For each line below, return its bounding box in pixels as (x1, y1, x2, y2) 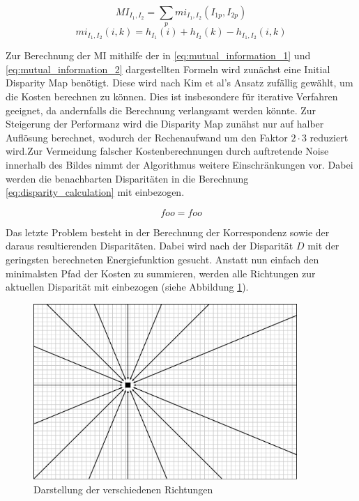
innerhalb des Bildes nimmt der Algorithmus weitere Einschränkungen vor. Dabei (6, 157, 353, 171)
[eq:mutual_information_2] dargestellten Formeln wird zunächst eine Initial (6, 61, 330, 76)
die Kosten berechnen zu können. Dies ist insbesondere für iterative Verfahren (6, 89, 338, 104)
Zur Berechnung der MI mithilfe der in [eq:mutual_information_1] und (6, 48, 311, 63)
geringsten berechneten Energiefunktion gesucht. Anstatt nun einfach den (6, 252, 319, 266)
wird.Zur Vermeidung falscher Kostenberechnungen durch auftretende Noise (6, 144, 329, 158)
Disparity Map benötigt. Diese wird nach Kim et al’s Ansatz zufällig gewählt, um (6, 75, 353, 90)
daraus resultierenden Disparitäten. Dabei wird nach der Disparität (6, 238, 293, 253)
